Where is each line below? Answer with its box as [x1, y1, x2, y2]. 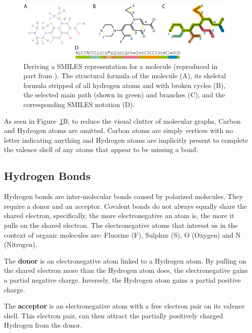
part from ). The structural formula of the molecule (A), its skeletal [23, 70, 226, 81]
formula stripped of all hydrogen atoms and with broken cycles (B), [23, 80, 226, 90]
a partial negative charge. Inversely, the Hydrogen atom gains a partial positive [4, 274, 241, 285]
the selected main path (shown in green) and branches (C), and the [23, 89, 225, 100]
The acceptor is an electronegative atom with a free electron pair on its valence [4, 301, 245, 311]
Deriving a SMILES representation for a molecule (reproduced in [23, 61, 218, 71]
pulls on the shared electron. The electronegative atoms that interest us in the [4, 220, 238, 230]
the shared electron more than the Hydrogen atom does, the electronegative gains [4, 265, 248, 275]
